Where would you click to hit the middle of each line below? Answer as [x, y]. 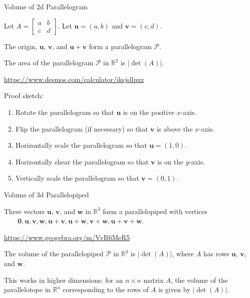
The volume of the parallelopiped [54, 254]
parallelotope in [27, 289]
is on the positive [149, 112]
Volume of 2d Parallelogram [46, 6]
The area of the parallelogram [49, 63]
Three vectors [25, 211]
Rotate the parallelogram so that [65, 112]
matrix [153, 280]
